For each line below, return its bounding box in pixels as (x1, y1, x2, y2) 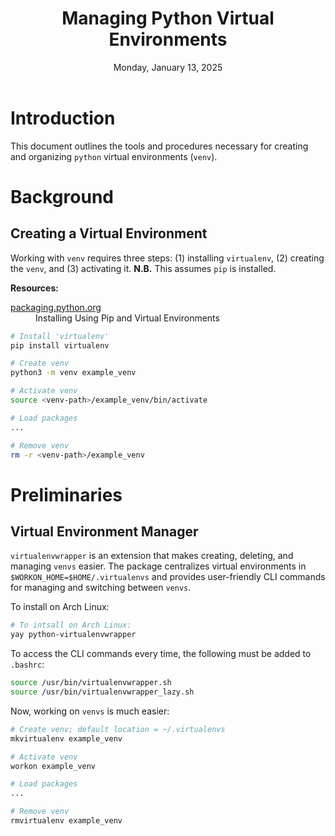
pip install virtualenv (10, 340, 110, 351)
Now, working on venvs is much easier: (10, 705, 170, 717)
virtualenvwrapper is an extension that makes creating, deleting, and (10, 550, 294, 562)
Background (10, 185, 114, 208)
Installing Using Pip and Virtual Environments (35, 312, 220, 324)
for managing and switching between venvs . (10, 582, 192, 594)
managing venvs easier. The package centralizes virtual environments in (10, 560, 307, 572)
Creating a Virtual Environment (10, 225, 208, 242)
